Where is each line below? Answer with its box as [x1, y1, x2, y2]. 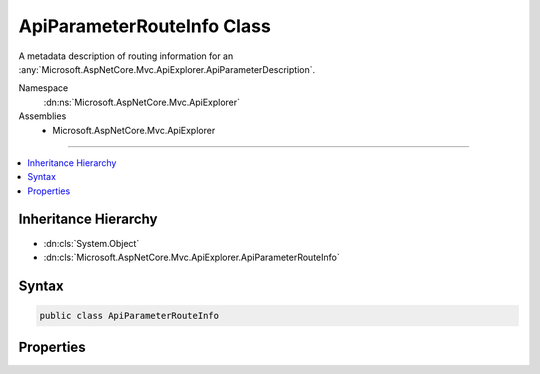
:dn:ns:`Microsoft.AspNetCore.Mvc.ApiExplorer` [43, 96, 240, 108]
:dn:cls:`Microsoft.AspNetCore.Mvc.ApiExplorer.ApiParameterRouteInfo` [43, 251, 340, 263]
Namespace [18, 82, 69, 94]
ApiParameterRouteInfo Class [18, 15, 272, 37]
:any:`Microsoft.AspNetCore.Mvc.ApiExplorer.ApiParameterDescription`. [18, 63, 316, 75]
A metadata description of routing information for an [18, 50, 234, 62]
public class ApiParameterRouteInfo [39, 310, 220, 321]
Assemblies [18, 110, 67, 122]
